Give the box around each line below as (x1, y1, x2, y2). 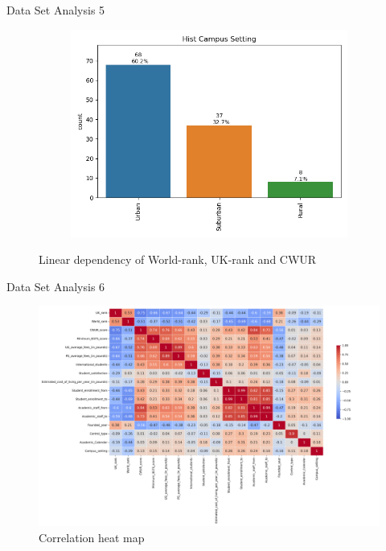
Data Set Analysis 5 (6, 2, 105, 18)
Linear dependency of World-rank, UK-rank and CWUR (39, 251, 317, 268)
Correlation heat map (39, 529, 145, 546)
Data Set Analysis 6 (6, 278, 105, 294)
